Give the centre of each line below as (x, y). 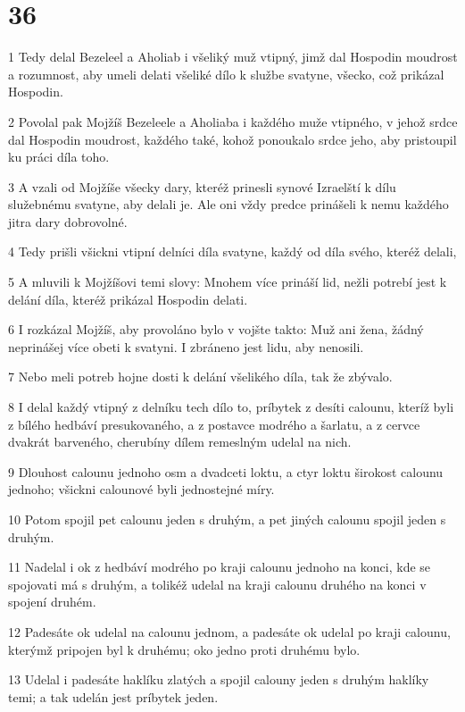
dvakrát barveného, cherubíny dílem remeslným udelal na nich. (180, 442)
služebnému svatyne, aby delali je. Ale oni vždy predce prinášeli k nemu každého (228, 204)
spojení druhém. (52, 602)
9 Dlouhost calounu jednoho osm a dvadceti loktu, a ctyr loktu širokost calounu (226, 471)
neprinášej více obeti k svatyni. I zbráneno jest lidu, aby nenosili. (186, 346)
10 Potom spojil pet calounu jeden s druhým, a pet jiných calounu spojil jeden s (227, 519)
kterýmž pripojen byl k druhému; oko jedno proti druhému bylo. (184, 649)
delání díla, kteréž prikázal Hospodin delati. (128, 299)
